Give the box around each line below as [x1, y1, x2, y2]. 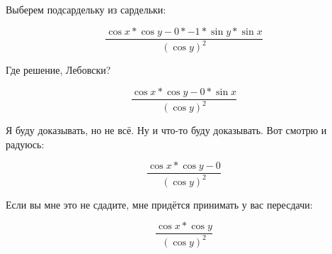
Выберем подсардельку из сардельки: [6, 2, 166, 16]
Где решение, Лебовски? [6, 62, 111, 77]
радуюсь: [6, 136, 45, 151]
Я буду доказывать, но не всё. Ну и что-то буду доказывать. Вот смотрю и [6, 123, 327, 137]
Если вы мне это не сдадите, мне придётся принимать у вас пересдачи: [6, 197, 313, 211]
